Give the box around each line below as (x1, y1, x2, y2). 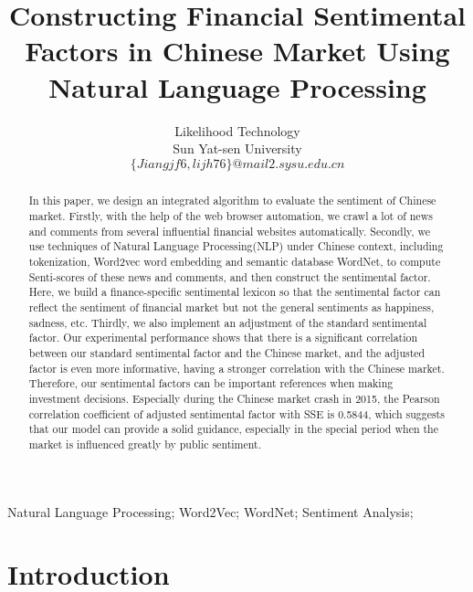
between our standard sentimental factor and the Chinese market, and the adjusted (28, 345, 426, 361)
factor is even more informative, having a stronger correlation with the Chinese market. (28, 360, 445, 375)
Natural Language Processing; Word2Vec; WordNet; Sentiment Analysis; (7, 502, 414, 521)
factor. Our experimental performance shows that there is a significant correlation (28, 330, 418, 345)
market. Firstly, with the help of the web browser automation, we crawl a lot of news (28, 208, 433, 224)
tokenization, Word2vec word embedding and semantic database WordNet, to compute (28, 254, 441, 270)
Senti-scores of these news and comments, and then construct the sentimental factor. (28, 269, 431, 284)
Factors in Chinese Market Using (25, 32, 450, 69)
